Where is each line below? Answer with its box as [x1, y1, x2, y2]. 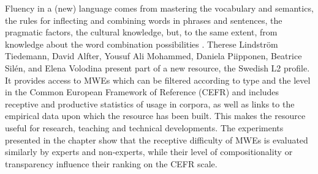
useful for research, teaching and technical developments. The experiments [5, 121, 284, 134]
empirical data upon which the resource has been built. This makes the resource [5, 109, 306, 122]
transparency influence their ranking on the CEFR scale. [5, 157, 218, 170]
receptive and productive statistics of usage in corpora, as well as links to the [5, 97, 295, 110]
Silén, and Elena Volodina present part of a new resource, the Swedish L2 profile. [5, 61, 310, 74]
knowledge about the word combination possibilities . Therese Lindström [5, 37, 278, 50]
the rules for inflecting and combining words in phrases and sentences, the [5, 13, 282, 26]
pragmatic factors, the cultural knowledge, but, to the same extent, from [5, 26, 278, 38]
